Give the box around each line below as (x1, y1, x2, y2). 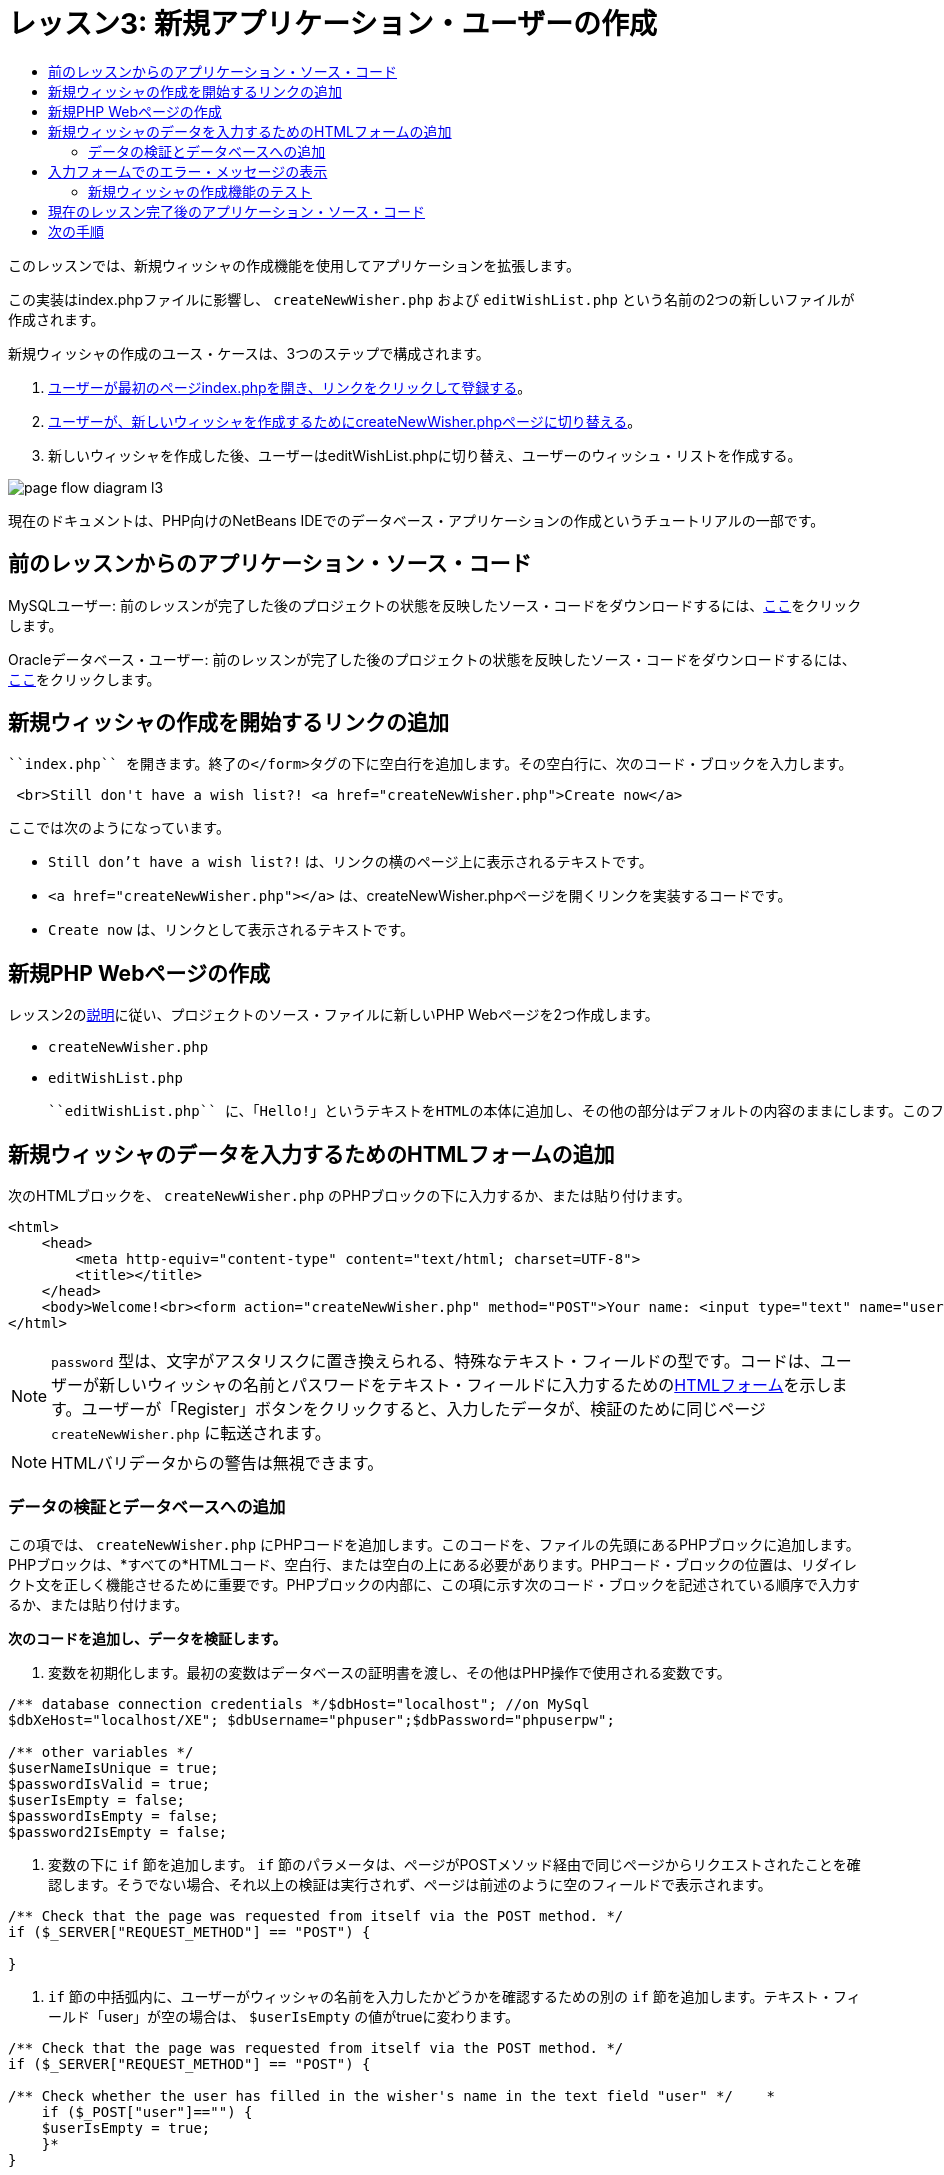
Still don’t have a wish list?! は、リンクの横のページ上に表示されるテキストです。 (48, 853, 653, 871)
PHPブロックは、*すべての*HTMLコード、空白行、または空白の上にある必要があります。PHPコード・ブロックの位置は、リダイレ (8, 1555, 858, 1573)
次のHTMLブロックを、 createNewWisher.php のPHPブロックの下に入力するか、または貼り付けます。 (8, 1187, 691, 1205)
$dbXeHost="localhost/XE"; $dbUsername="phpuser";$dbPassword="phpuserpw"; (8, 1711, 615, 1728)
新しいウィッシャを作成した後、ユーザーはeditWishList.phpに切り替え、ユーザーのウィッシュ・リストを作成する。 (48, 446, 802, 464)
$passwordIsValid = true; (8, 1775, 211, 1792)
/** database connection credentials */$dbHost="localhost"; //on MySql (8, 1695, 590, 1712)
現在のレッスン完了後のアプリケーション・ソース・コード (48, 202, 426, 220)
